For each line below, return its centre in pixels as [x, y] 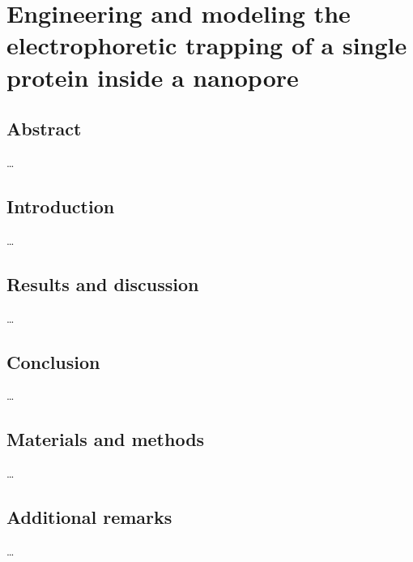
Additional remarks [89, 517]
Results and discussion [103, 283]
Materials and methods [106, 439]
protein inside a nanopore [153, 77]
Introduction [61, 206]
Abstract [44, 129]
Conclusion [53, 361]
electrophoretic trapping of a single [207, 45]
